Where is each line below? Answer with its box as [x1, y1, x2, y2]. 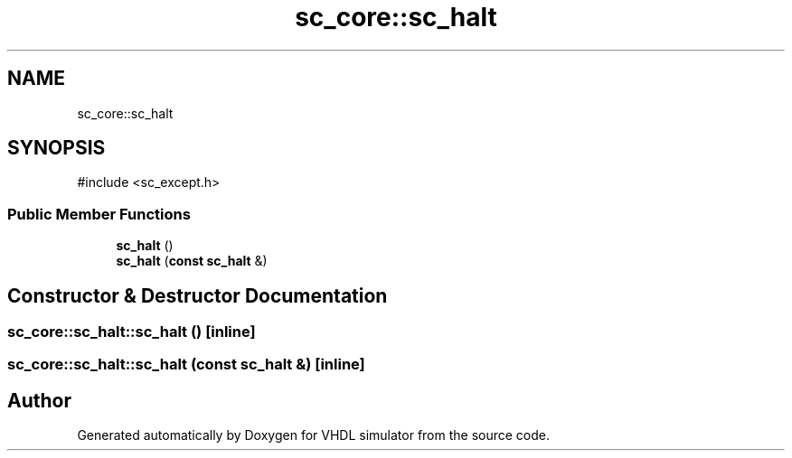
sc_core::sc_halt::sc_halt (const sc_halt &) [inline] [7, 355, 365, 374]
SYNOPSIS [7, 136, 106, 160]
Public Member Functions [7, 204, 191, 223]
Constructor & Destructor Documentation [7, 284, 388, 307]
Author [7, 388, 71, 412]
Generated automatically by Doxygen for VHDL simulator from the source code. [77, 427, 551, 444]
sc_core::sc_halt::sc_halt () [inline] [7, 322, 256, 341]
